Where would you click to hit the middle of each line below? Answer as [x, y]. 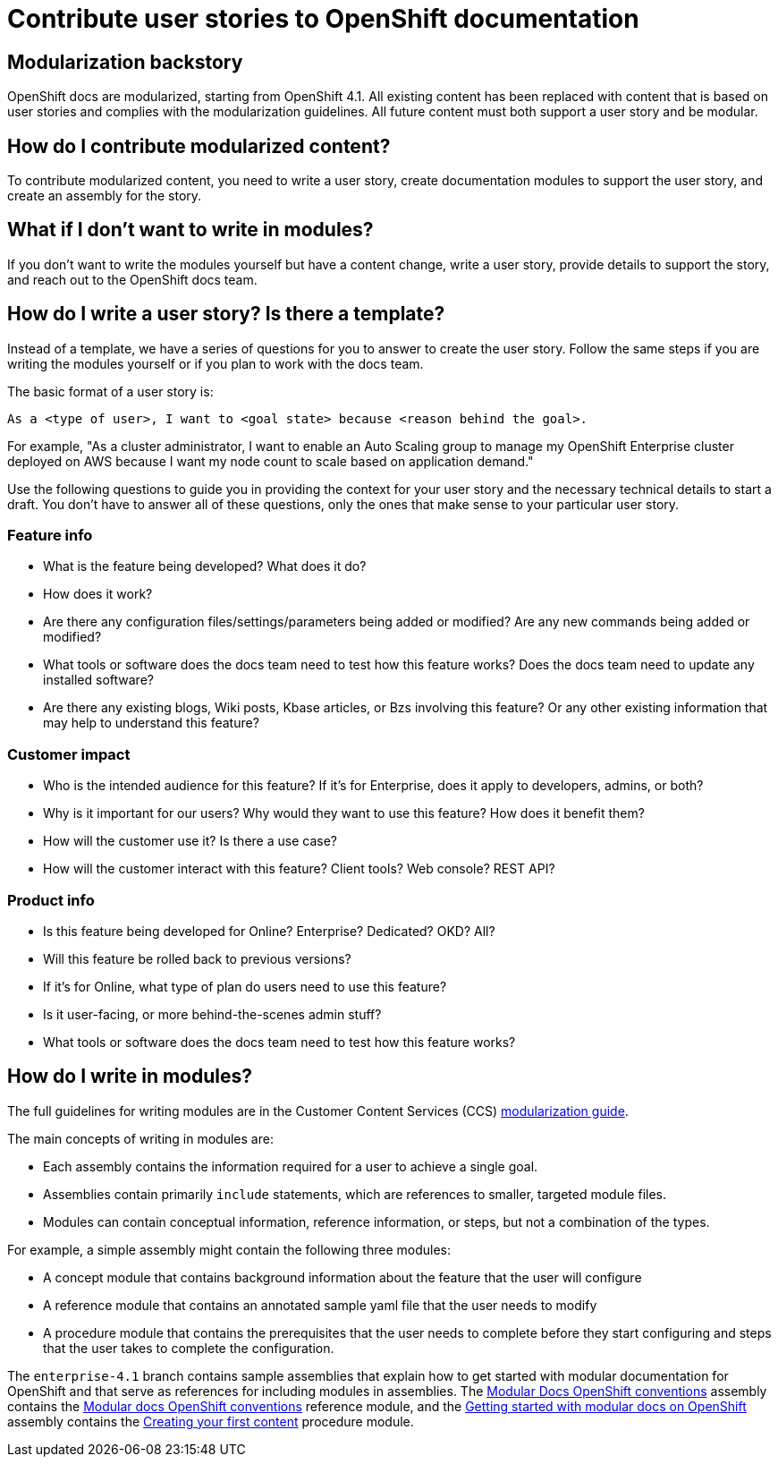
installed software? [98, 680]
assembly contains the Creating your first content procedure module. [211, 1421]
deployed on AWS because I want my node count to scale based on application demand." [271, 461]
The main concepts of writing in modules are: [140, 1138]
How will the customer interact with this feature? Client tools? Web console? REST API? [299, 869]
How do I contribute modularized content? [199, 146]
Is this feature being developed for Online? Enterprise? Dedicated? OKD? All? [269, 931]
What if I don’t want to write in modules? [190, 230]
